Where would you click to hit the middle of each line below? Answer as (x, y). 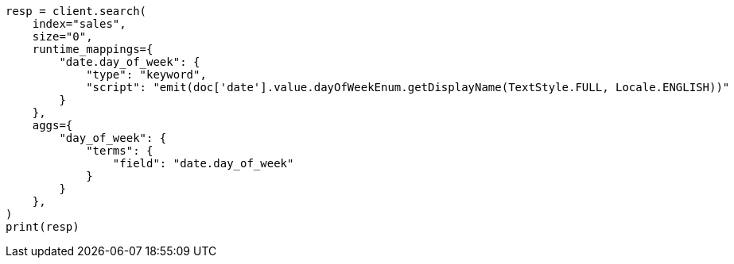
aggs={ (52, 125)
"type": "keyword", (146, 75)
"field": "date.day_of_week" (203, 163)
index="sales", (79, 24)
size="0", (62, 36)
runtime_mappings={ (93, 49)
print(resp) (43, 227)
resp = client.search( (76, 11)
